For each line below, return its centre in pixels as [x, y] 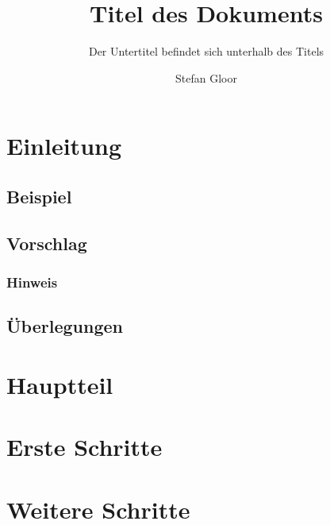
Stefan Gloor [206, 77]
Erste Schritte [84, 447]
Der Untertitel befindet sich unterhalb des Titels [206, 51]
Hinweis [32, 282]
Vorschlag [47, 243]
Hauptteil [60, 384]
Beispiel [39, 196]
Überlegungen [65, 326]
